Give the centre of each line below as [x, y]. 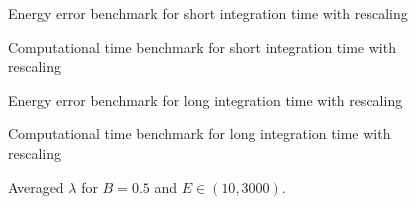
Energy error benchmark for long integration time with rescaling [205, 99]
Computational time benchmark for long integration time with [199, 133]
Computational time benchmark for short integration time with [202, 46]
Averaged [36, 186]
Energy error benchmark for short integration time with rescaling [208, 13]
